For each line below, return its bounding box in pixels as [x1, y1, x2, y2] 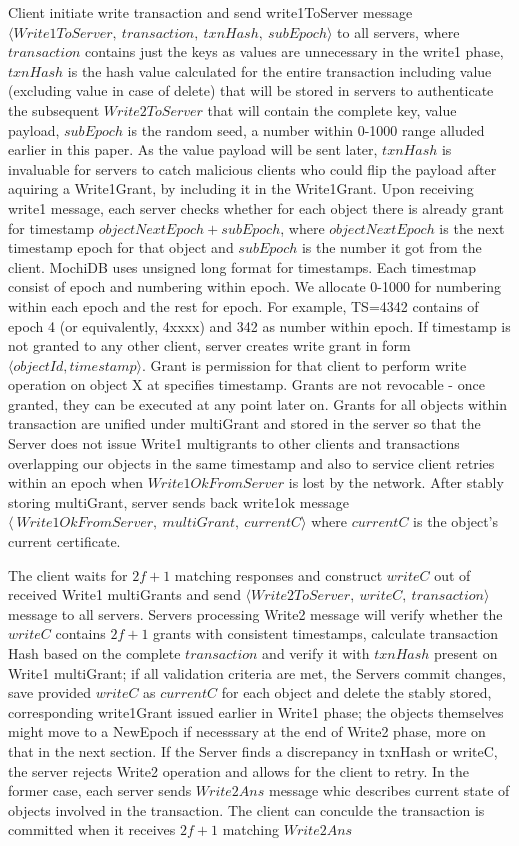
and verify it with [262, 643, 370, 663]
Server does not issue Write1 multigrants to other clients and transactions [8, 433, 460, 454]
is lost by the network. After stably [288, 472, 504, 493]
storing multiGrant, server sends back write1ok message [8, 491, 349, 512]
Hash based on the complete [8, 643, 181, 663]
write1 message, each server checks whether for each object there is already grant [8, 197, 505, 218]
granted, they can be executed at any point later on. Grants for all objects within [8, 393, 507, 414]
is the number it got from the [301, 237, 482, 258]
